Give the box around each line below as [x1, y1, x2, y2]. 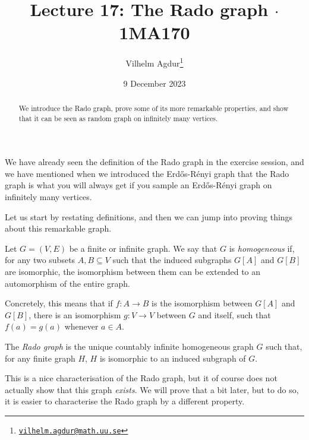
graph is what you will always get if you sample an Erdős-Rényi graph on [5, 179, 272, 191]
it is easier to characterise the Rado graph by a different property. [5, 395, 245, 407]
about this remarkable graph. [5, 222, 112, 235]
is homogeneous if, [229, 242, 295, 254]
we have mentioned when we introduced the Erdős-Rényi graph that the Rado [5, 167, 289, 179]
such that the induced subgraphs [112, 254, 232, 266]
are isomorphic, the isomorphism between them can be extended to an [5, 265, 261, 278]
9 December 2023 [123, 77, 186, 89]
